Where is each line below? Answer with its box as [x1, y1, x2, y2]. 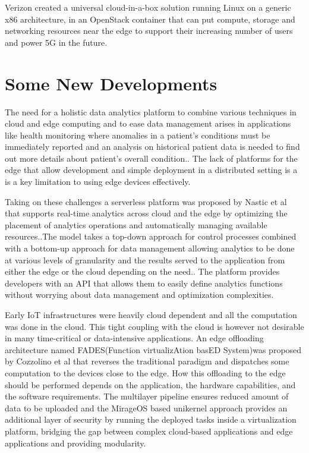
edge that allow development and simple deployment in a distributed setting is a [5, 163, 298, 176]
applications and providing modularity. [5, 436, 146, 449]
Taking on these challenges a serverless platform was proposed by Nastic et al [5, 195, 287, 207]
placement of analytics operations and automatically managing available [5, 218, 267, 231]
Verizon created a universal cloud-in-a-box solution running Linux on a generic [5, 1, 291, 13]
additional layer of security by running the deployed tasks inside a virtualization [5, 413, 297, 426]
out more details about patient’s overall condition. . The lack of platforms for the [5, 152, 298, 164]
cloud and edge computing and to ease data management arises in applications [5, 117, 291, 130]
